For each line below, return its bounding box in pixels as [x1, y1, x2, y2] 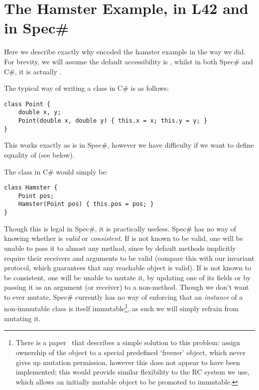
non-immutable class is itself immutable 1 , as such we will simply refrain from [4, 302, 239, 314]
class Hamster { [4, 184, 58, 192]
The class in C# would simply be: [4, 166, 108, 177]
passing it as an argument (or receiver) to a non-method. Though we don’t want [4, 282, 249, 292]
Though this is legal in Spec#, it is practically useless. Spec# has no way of [4, 223, 237, 233]
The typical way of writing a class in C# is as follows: [4, 83, 169, 93]
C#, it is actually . [4, 66, 62, 76]
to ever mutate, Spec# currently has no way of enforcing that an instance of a [4, 291, 243, 302]
